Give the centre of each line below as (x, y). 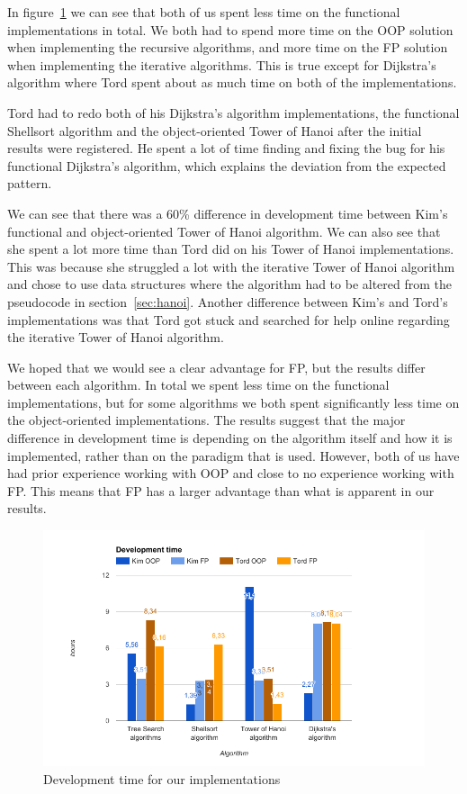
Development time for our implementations (162, 778)
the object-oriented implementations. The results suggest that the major (207, 420)
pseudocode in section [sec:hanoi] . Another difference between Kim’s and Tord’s (228, 301)
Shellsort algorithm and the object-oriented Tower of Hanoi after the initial (215, 130)
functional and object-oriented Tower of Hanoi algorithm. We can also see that (224, 231)
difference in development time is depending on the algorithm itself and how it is (230, 438)
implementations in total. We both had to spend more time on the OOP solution (230, 29)
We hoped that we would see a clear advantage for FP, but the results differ (216, 367)
